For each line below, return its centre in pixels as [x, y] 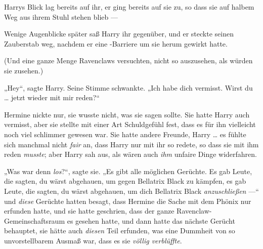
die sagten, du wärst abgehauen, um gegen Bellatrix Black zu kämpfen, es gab [125, 181]
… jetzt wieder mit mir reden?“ [52, 97]
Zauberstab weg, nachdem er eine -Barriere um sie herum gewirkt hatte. [116, 43]
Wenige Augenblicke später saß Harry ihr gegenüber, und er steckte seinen [119, 34]
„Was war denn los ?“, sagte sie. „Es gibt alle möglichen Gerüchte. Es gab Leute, [128, 171]
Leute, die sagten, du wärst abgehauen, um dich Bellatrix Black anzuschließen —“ [131, 191]
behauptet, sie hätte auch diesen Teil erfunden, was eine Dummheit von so [120, 231]
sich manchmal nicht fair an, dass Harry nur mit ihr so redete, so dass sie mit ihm [131, 144]
